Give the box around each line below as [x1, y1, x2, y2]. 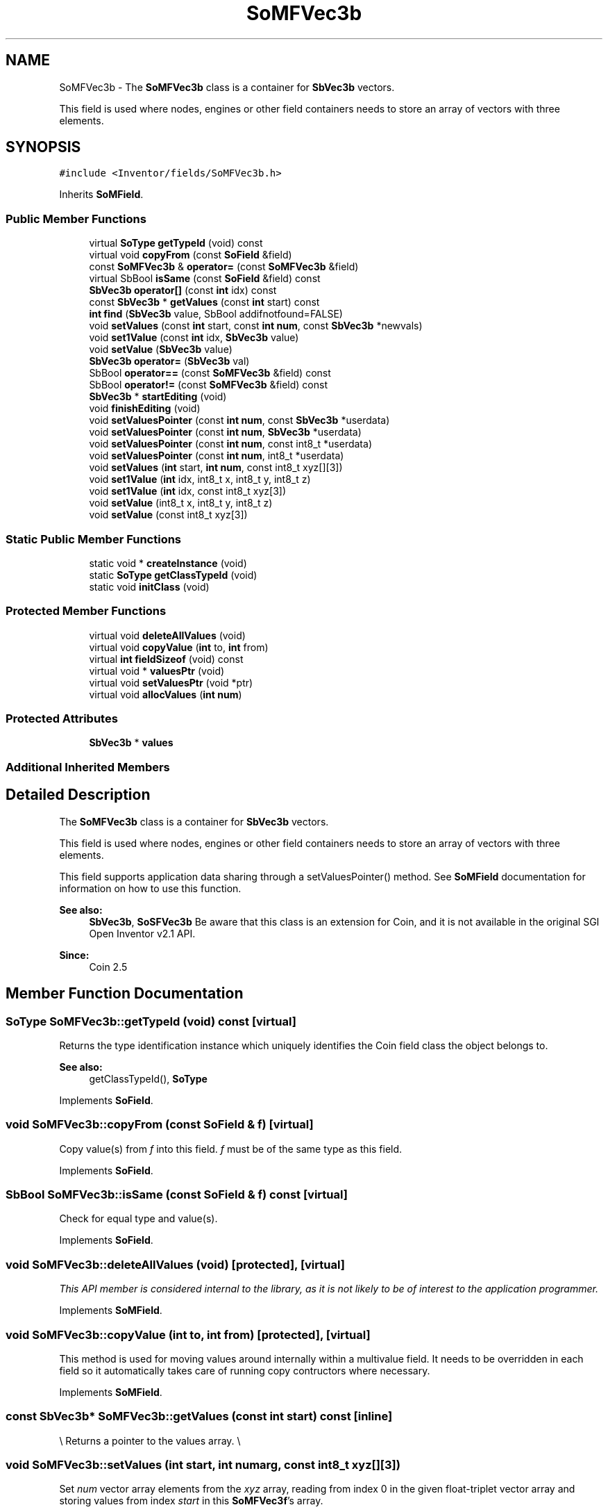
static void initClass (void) [89, 580, 210, 593]
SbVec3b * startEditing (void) [89, 391, 227, 403]
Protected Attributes [6, 712, 118, 726]
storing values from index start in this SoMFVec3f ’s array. [59, 1495, 323, 1507]
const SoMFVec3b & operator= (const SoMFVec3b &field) [89, 261, 359, 273]
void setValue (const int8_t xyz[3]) [89, 509, 248, 521]
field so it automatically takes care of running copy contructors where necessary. [59, 1364, 430, 1377]
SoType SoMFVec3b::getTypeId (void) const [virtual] [6, 1014, 296, 1028]
